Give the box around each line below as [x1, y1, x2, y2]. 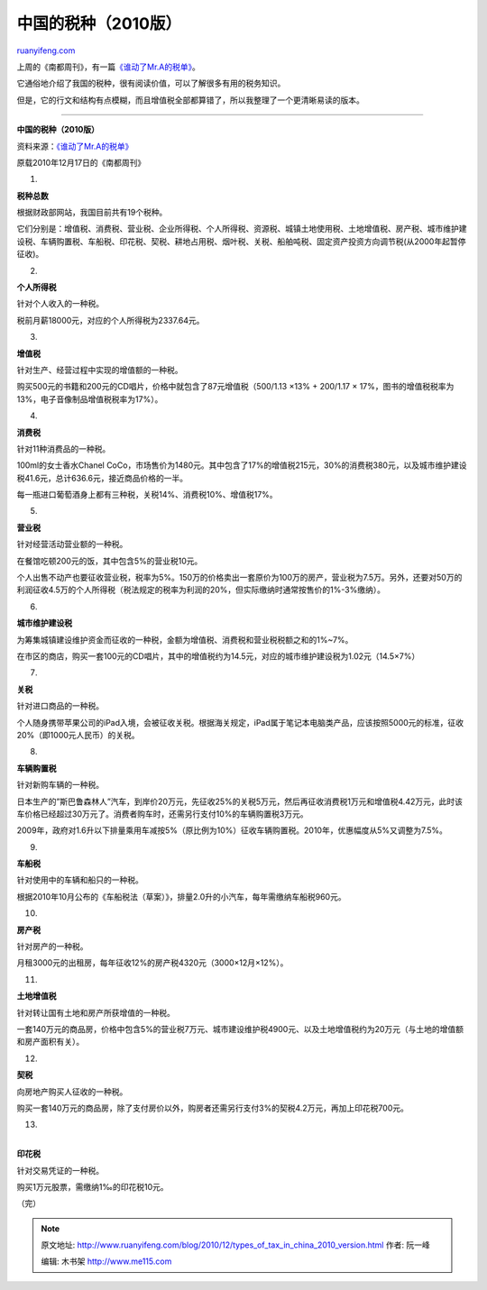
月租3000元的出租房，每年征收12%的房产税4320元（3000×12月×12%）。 [16, 957, 289, 968]
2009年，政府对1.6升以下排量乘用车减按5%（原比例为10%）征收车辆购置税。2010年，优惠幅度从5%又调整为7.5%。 [16, 825, 448, 836]
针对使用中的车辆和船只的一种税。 [16, 874, 143, 885]
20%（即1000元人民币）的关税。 [16, 729, 140, 740]
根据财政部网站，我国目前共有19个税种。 [16, 207, 168, 218]
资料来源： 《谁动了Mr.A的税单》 [16, 141, 133, 151]
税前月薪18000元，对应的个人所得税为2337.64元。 [16, 315, 205, 325]
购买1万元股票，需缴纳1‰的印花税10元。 [16, 1181, 169, 1192]
